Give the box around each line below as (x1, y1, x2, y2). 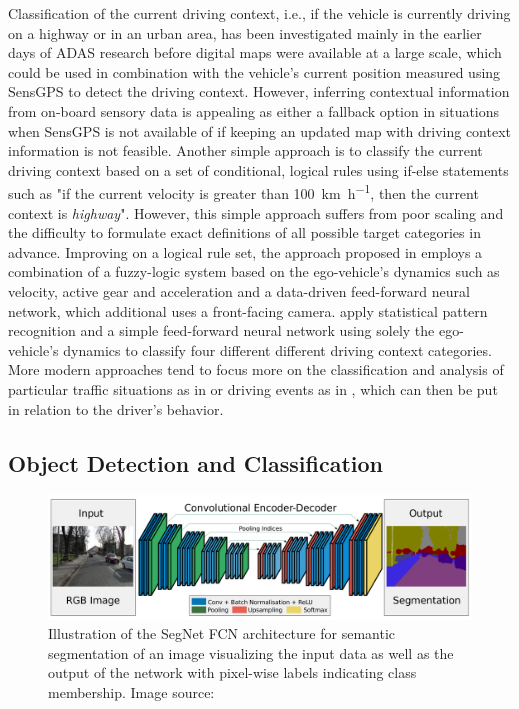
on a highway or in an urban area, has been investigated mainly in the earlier (8, 22, 482, 43)
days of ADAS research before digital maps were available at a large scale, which (8, 42, 502, 63)
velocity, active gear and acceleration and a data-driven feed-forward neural (8, 280, 470, 301)
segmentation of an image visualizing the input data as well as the (48, 642, 454, 663)
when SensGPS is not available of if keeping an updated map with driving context (8, 120, 511, 141)
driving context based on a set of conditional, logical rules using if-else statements (8, 159, 509, 180)
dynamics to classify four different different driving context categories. (63, 339, 492, 360)
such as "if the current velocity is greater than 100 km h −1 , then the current (8, 180, 479, 203)
